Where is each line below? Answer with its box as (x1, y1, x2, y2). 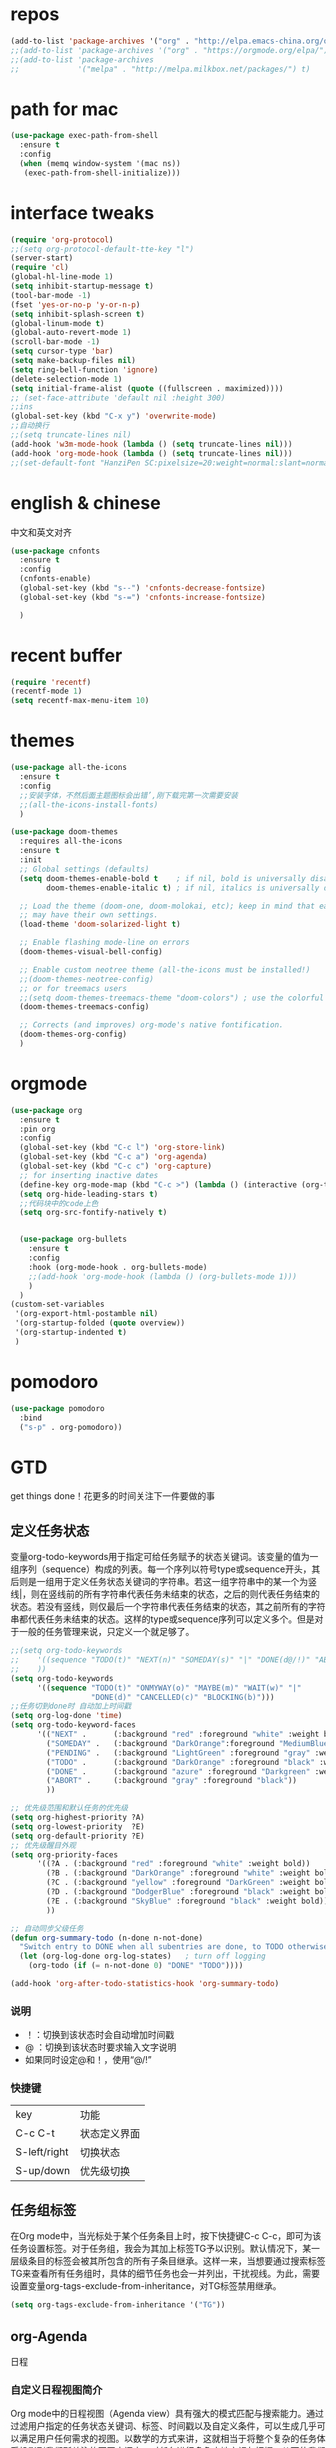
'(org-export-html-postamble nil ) (14, 1309, 159, 1319)
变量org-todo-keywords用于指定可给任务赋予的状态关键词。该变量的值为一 (10, 1551, 319, 1563)
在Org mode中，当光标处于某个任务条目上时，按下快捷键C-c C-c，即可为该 (10, 2230, 322, 2242)
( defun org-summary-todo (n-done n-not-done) (10, 1933, 203, 1943)
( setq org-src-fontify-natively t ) (19, 1208, 168, 1218)
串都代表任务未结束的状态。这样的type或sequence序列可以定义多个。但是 (10, 1613, 315, 1625)
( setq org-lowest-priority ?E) (10, 1821, 145, 1832)
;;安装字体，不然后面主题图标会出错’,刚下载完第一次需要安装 (19, 790, 239, 800)
